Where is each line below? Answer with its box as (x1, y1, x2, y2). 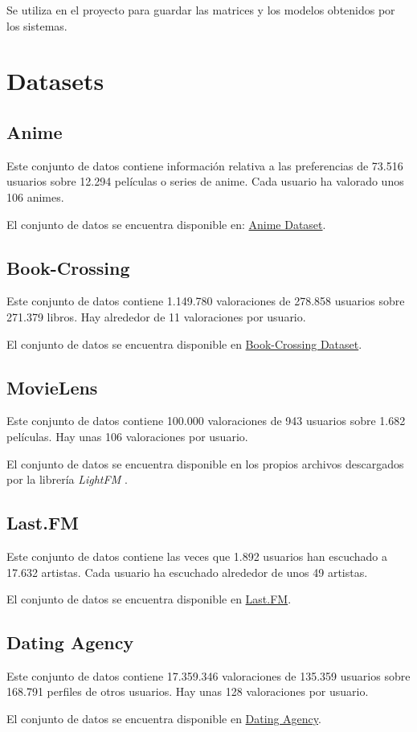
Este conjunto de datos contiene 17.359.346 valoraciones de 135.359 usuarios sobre (6, 667, 411, 684)
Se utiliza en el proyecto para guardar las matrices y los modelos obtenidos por (6, 2, 395, 18)
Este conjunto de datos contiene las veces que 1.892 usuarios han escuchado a (6, 547, 388, 564)
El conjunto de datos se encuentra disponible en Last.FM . (6, 591, 292, 607)
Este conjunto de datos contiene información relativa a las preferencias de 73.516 (6, 157, 403, 174)
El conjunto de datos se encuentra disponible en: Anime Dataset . (6, 215, 326, 232)
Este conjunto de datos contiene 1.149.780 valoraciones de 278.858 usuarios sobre (6, 292, 405, 309)
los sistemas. (6, 17, 67, 34)
